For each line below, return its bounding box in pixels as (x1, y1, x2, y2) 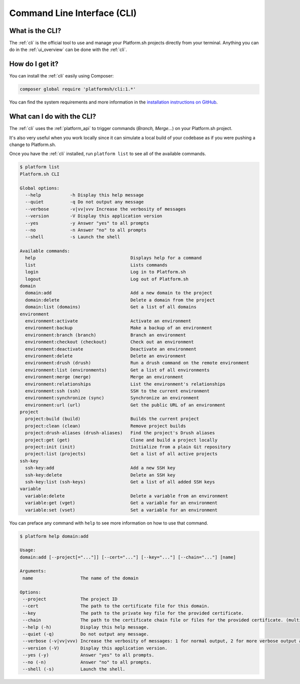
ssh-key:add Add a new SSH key (25, 465, 175, 471)
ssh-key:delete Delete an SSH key (25, 472, 175, 477)
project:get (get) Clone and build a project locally (25, 437, 217, 442)
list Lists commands (25, 262, 167, 267)
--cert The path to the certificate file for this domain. (22, 603, 210, 609)
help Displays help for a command (25, 255, 202, 261)
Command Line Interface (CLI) (9, 7, 137, 18)
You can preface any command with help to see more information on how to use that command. (9, 520, 208, 526)
